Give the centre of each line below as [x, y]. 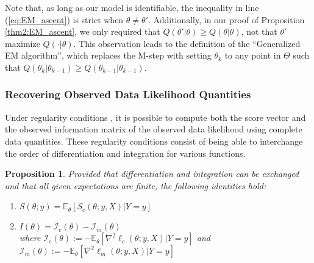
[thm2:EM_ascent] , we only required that [83, 31]
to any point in [253, 55]
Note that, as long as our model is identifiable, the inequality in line [132, 7]
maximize [23, 43]
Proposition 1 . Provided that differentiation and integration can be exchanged [152, 174]
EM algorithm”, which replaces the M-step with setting [108, 55]
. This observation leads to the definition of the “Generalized [187, 43]
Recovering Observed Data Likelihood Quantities [128, 94]
